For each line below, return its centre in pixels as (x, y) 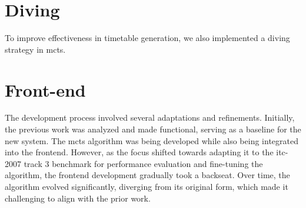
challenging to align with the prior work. (78, 198)
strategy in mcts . (35, 49)
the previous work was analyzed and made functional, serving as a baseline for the (153, 129)
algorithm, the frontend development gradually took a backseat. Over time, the (147, 175)
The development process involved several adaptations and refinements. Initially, (150, 117)
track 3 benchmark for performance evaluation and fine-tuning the (143, 163)
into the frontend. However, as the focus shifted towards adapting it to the (139, 152)
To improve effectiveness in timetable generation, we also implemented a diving (147, 38)
